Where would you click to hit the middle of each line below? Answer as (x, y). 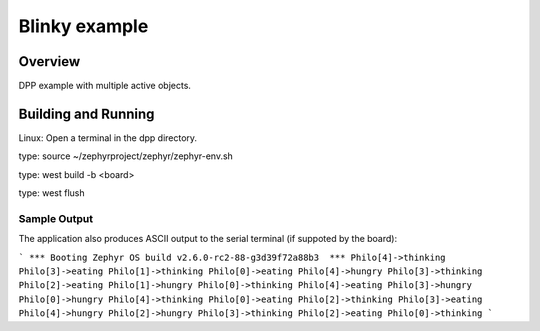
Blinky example (83, 26)
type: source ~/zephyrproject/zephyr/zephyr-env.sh (126, 156)
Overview (49, 61)
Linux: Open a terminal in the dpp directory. (108, 137)
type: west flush (51, 193)
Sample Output (56, 218)
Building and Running (86, 113)
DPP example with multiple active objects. (105, 86)
